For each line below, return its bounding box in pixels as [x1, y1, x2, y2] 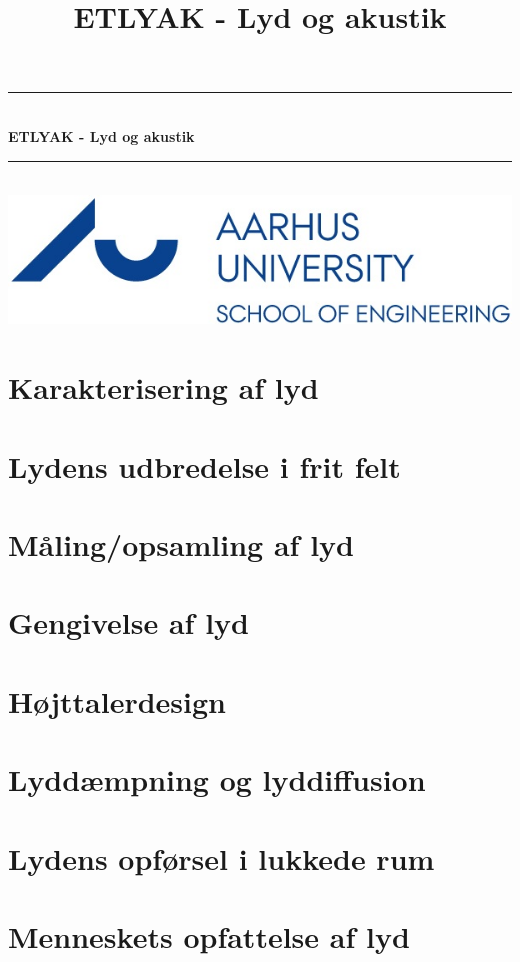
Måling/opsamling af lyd [8, 524, 354, 565]
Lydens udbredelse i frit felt [8, 445, 401, 486]
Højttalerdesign [8, 680, 226, 721]
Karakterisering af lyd [8, 367, 319, 408]
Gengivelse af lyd [8, 602, 249, 643]
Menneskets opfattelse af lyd [8, 915, 410, 956]
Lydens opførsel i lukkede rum [8, 837, 435, 878]
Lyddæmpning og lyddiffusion [8, 759, 426, 800]
